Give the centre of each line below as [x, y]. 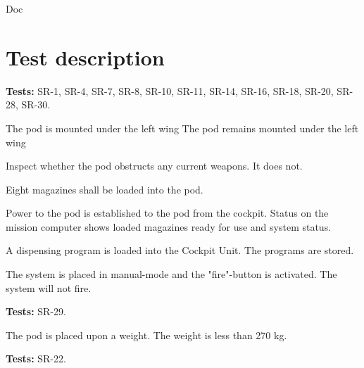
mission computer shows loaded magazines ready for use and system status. [169, 226]
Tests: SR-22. [36, 359]
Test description [85, 57]
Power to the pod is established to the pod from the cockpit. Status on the [167, 213]
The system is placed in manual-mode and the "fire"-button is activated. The [171, 274]
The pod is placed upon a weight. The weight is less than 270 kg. [146, 335]
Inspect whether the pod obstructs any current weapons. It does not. [154, 166]
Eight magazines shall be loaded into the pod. [105, 189]
